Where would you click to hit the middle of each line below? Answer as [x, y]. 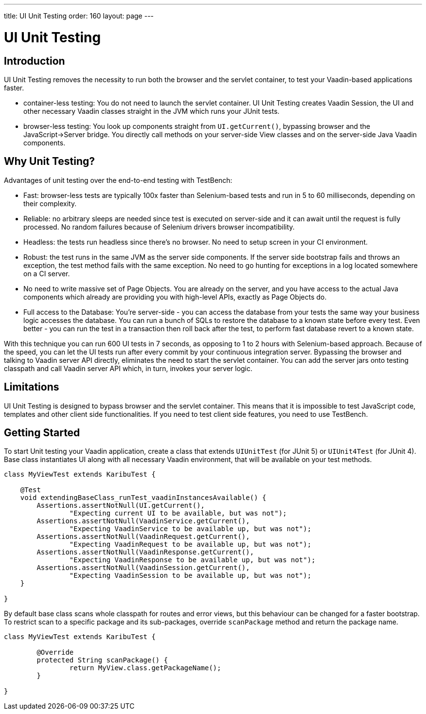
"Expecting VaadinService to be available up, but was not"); [190, 529]
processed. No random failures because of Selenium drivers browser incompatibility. [159, 227]
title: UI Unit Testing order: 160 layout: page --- [79, 16]
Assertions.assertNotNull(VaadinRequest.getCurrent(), [143, 537]
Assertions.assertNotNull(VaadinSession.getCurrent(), [143, 568]
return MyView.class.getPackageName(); [145, 668]
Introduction [35, 61]
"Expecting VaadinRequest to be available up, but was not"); [190, 544]
